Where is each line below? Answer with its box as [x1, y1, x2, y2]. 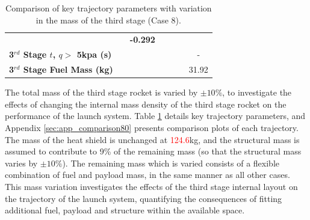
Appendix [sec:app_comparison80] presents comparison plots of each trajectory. [5, 121, 299, 133]
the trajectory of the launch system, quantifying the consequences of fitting [5, 192, 282, 204]
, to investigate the [222, 86, 292, 99]
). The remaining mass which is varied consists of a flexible [62, 156, 280, 169]
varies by [5, 156, 38, 169]
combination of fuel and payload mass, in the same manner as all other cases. [5, 168, 290, 181]
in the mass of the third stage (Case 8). [36, 13, 181, 26]
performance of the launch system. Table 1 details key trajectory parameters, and [5, 109, 306, 122]
